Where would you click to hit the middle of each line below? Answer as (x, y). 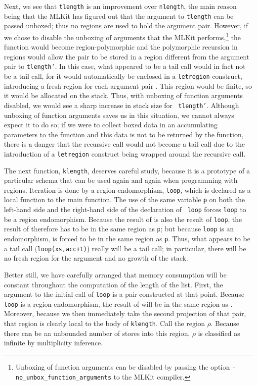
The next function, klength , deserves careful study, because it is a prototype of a (127, 170)
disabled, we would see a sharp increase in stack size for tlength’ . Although (122, 105)
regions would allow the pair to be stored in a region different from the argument (127, 56)
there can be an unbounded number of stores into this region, (97, 333)
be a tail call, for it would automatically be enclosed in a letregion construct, (123, 76)
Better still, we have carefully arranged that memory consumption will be (115, 274)
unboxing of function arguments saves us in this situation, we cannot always (119, 115)
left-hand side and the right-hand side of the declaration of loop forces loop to (125, 209)
